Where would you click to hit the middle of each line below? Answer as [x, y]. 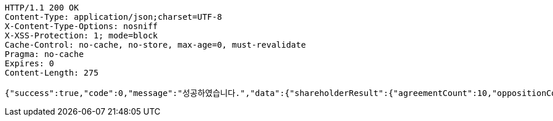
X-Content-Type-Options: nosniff [81, 26]
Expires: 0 [30, 63]
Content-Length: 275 [52, 73]
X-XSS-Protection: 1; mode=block [81, 35]
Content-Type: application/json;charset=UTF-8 [113, 17]
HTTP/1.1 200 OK [42, 8]
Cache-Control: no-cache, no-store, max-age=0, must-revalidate [156, 45]
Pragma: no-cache [44, 54]
